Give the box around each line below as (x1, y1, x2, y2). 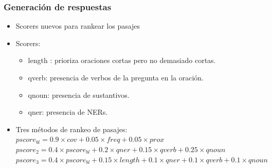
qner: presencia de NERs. (28, 107, 108, 117)
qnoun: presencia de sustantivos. (28, 89, 130, 100)
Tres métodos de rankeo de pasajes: (15, 123, 128, 134)
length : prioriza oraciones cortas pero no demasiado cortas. (28, 55, 216, 66)
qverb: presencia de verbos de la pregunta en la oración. (28, 72, 204, 82)
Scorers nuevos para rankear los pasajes (15, 20, 140, 31)
